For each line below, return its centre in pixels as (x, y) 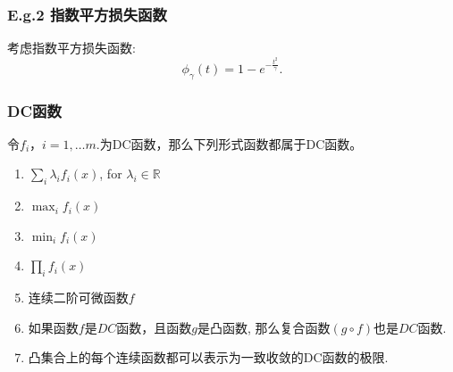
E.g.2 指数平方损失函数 (87, 14)
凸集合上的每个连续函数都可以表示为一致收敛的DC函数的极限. (208, 357)
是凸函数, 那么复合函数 (264, 327)
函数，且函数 (154, 327)
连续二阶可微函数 (78, 298)
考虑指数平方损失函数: (71, 48)
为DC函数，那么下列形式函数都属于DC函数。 (231, 143)
